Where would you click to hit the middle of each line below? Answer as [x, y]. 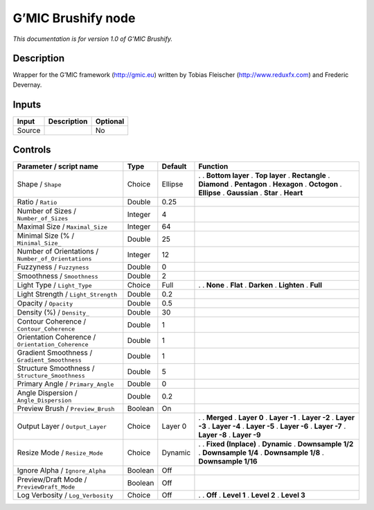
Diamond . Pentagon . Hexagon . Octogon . [270, 184]
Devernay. [27, 85]
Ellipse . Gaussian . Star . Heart [251, 193]
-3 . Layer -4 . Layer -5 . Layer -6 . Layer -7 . [272, 426]
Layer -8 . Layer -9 [230, 435]
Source [29, 130]
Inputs [27, 104]
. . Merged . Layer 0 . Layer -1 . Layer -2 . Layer [277, 418]
